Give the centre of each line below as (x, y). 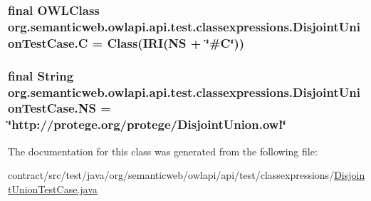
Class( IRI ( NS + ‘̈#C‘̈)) (176, 42)
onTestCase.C (48, 42)
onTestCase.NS (52, 108)
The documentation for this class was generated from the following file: (163, 151)
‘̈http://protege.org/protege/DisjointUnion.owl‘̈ (147, 124)
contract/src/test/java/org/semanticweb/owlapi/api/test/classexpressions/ (171, 175)
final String (41, 75)
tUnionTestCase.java (53, 189)
